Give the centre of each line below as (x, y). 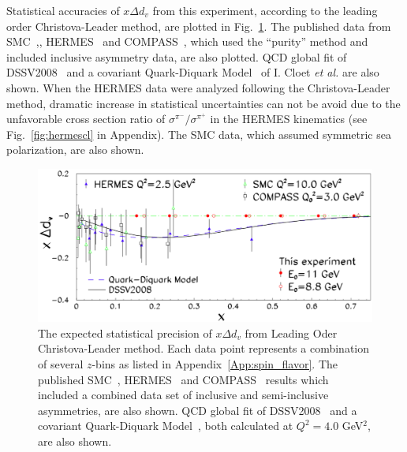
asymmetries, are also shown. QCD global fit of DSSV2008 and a (198, 410)
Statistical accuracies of (63, 10)
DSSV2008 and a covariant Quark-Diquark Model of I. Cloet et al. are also (193, 72)
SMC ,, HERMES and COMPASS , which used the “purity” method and (187, 41)
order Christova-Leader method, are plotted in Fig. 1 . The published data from (199, 26)
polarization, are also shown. (75, 149)
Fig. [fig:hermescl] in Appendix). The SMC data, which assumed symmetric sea (199, 134)
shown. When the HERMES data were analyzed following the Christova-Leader (198, 87)
